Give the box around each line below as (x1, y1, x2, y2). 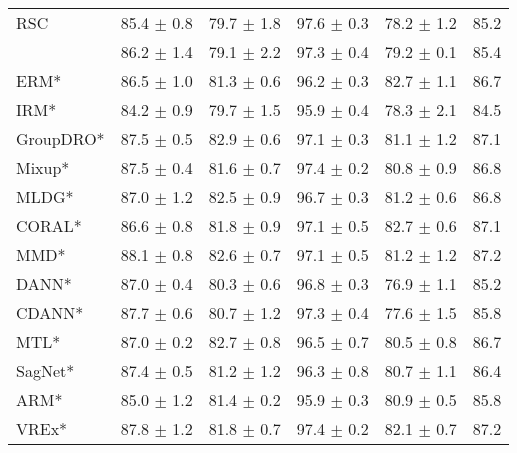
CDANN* (16, 301, 84, 324)
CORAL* (16, 214, 82, 237)
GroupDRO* (16, 127, 105, 150)
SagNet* (16, 359, 75, 382)
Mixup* (16, 156, 70, 179)
